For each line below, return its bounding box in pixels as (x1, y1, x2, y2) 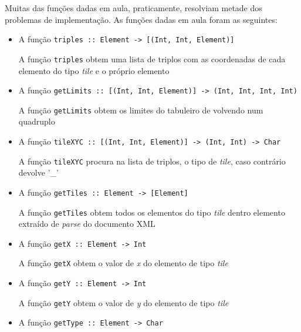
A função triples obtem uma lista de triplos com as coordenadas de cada (18, 52, 286, 65)
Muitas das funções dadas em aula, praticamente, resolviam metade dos (5, 2, 262, 14)
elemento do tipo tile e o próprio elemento (18, 64, 170, 76)
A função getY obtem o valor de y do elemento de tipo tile (18, 296, 229, 308)
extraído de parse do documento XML (18, 217, 155, 230)
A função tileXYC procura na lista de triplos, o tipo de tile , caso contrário (18, 155, 286, 167)
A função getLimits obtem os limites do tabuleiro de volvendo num (18, 103, 263, 116)
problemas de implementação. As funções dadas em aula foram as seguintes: (5, 13, 278, 25)
